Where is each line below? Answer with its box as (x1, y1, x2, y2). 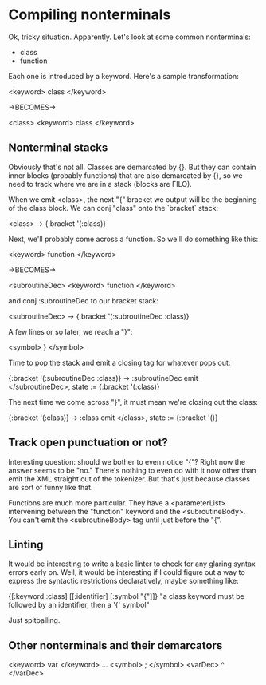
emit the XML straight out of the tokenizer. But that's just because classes (8, 473, 251, 484)
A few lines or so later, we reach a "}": (8, 327, 133, 336)
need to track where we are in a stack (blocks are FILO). (8, 179, 193, 188)
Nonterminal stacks (8, 141, 108, 155)
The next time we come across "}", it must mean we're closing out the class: (8, 397, 259, 406)
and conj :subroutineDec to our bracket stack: (8, 295, 159, 305)
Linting (8, 537, 44, 552)
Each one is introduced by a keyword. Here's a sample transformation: (8, 71, 239, 81)
